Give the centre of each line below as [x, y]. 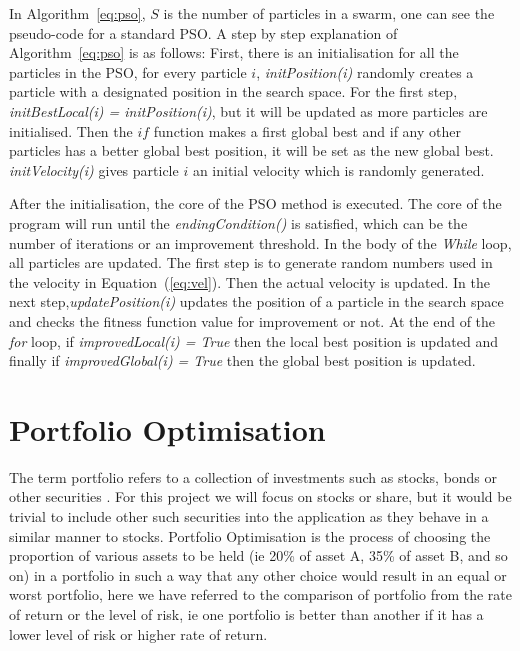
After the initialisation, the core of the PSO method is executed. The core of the [255, 203]
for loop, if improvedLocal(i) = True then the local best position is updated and [253, 340]
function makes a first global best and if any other [307, 130]
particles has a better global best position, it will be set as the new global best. [251, 150]
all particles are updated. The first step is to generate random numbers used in [251, 262]
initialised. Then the [71, 130]
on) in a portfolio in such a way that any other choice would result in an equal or [258, 574]
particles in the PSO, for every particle [128, 71]
